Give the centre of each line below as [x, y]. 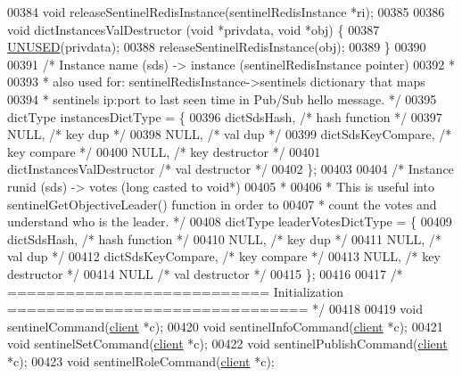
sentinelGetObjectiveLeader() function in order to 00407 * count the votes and [222, 204]
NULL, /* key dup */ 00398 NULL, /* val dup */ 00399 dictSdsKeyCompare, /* [230, 134]
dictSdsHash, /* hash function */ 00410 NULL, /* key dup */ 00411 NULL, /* [224, 238]
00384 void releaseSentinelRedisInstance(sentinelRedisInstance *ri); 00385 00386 [226, 12]
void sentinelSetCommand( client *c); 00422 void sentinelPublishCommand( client [227, 344]
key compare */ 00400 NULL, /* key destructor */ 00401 [164, 151]
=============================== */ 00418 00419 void [215, 309]
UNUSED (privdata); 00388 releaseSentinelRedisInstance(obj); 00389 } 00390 [217, 47]
